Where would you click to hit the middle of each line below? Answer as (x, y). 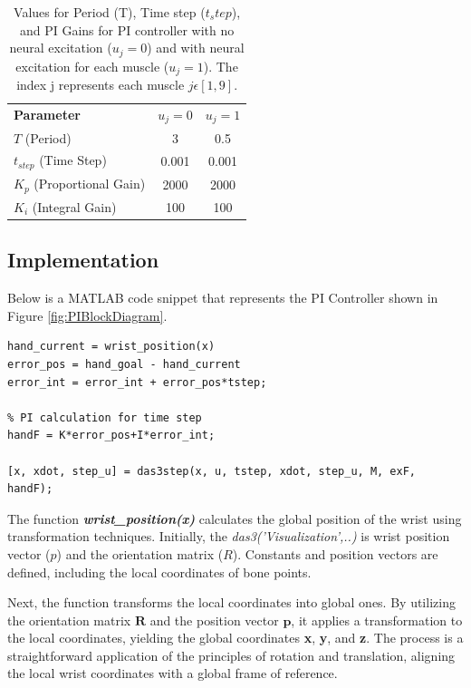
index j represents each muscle (101, 85)
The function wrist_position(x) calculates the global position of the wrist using (235, 518)
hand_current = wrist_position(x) (111, 347)
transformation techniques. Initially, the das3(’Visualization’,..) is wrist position (229, 536)
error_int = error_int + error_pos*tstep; (137, 382)
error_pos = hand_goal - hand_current (124, 364)
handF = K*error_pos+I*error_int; (111, 436)
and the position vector (214, 620)
